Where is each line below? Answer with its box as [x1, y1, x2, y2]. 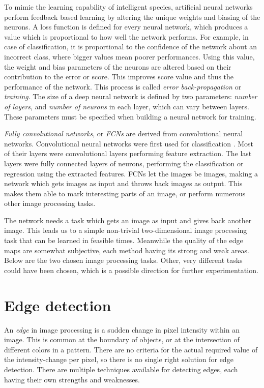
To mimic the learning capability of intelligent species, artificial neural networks [4, 2, 253, 12]
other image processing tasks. [4, 198, 96, 208]
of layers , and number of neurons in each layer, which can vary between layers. [4, 101, 249, 111]
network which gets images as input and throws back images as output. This [4, 178, 243, 189]
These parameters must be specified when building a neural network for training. [4, 111, 256, 122]
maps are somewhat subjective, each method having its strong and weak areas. [4, 245, 249, 255]
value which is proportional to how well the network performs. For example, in [4, 31, 249, 42]
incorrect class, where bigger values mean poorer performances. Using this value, [4, 51, 255, 62]
